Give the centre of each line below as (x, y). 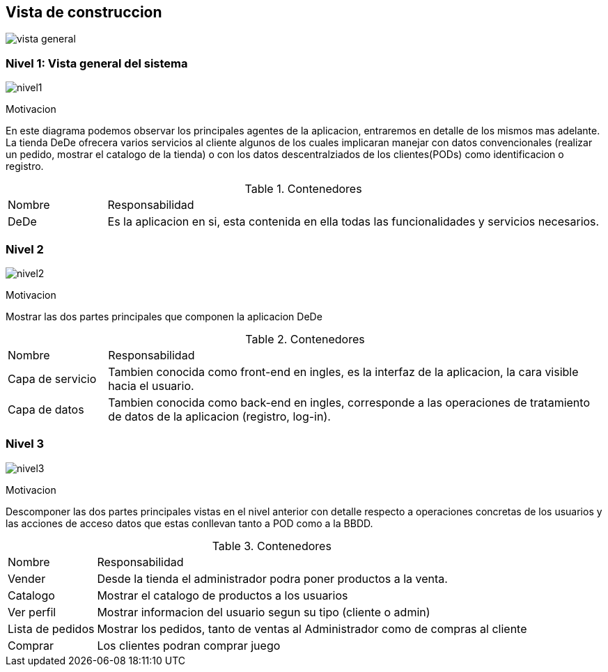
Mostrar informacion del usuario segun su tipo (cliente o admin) (264, 612)
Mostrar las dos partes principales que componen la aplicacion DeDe (164, 316)
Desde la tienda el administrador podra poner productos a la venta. (272, 578)
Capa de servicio (52, 378)
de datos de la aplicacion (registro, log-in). (219, 416)
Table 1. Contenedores (303, 189)
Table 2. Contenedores (305, 339)
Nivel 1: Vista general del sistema (97, 63)
